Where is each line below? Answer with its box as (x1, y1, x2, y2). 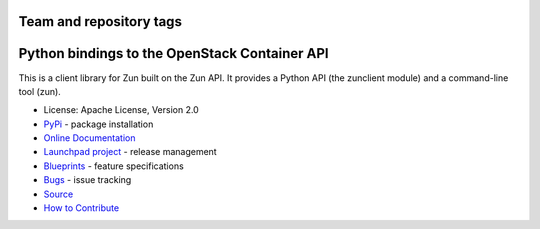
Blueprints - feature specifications (43, 160, 184, 172)
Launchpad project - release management (43, 146, 217, 158)
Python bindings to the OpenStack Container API (18, 45, 329, 62)
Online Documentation (43, 132, 136, 144)
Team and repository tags (18, 13, 182, 30)
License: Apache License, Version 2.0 (43, 104, 199, 116)
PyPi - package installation (43, 118, 154, 130)
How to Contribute (43, 202, 120, 214)
